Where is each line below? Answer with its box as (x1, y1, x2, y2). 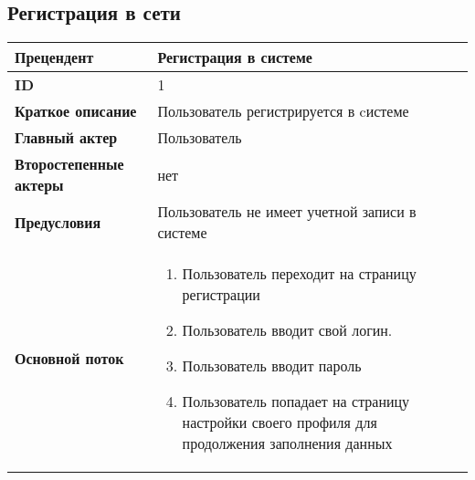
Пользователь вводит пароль (182, 355, 362, 377)
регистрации (182, 284, 260, 306)
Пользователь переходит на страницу (182, 263, 417, 285)
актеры (15, 174, 64, 196)
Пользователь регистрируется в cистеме (157, 100, 409, 122)
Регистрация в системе (157, 47, 312, 68)
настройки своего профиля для (182, 412, 377, 433)
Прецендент (15, 47, 94, 68)
